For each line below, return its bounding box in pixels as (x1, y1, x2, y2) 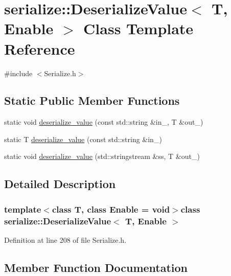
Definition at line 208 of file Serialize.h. (4, 235, 127, 245)
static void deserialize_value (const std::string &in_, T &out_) (4, 117, 203, 127)
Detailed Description (4, 176, 116, 192)
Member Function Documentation (4, 259, 188, 275)
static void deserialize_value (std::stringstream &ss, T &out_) (4, 151, 200, 162)
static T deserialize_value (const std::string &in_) (4, 133, 162, 144)
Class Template (83, 18, 194, 39)
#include (4, 67, 33, 78)
